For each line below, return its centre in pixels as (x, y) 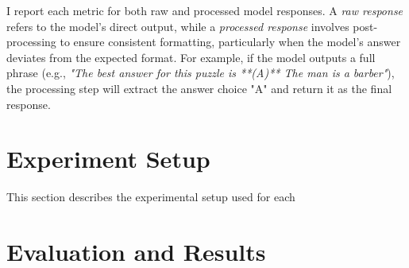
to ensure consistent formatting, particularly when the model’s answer (230, 42)
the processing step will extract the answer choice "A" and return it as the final (199, 88)
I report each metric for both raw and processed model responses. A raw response (205, 10)
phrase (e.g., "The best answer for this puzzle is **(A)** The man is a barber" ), (201, 73)
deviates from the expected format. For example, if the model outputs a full (191, 57)
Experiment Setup (108, 159)
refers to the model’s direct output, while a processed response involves (178, 26)
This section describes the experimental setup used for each (151, 197)
